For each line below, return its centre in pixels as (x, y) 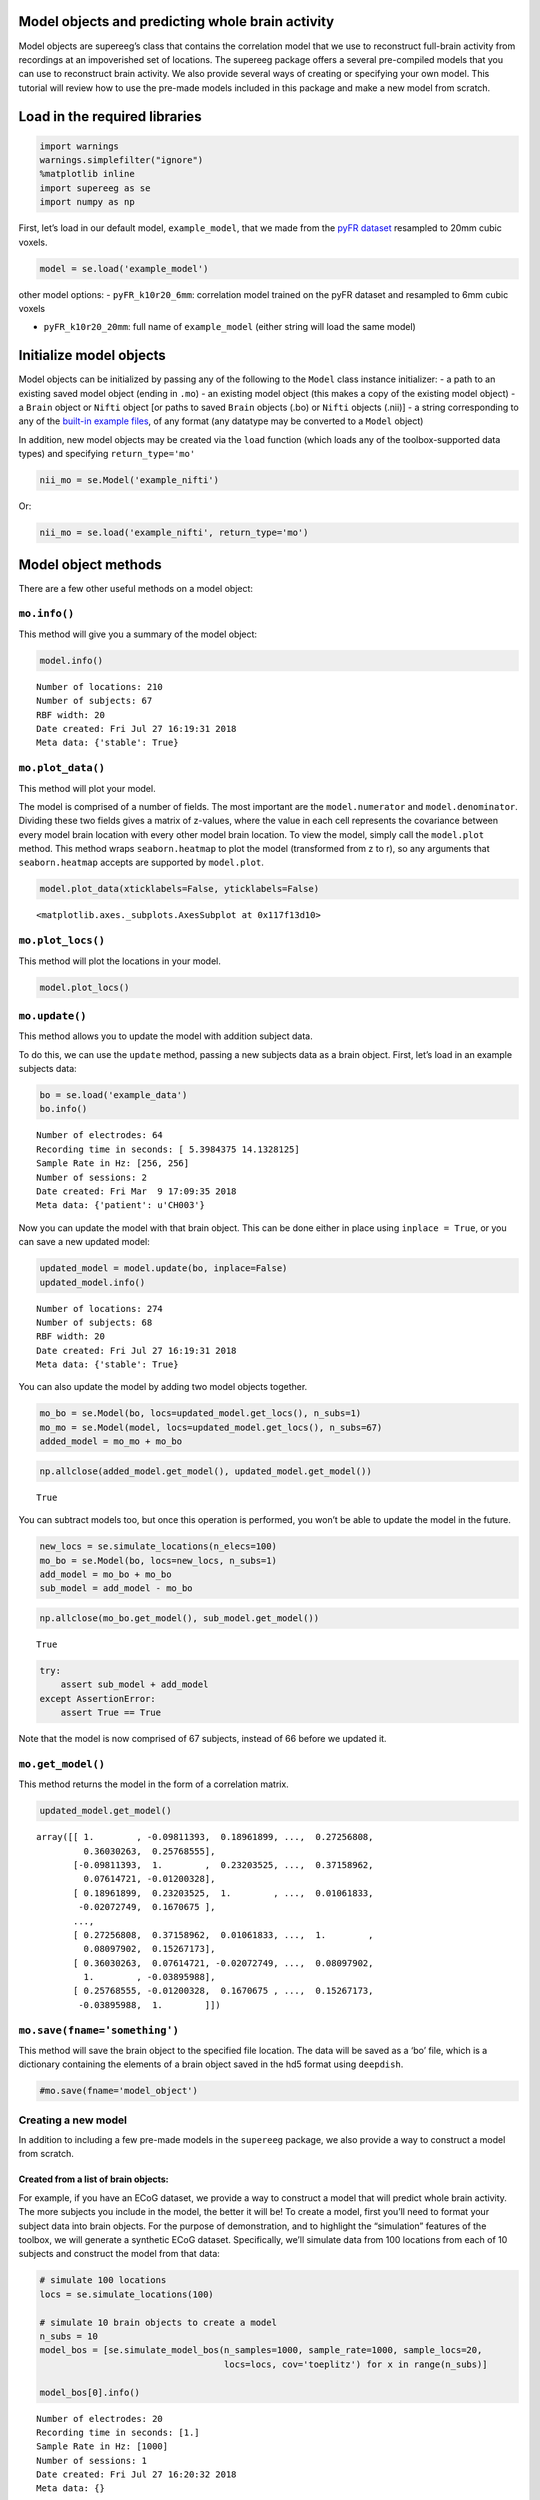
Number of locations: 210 (100, 686)
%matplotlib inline (87, 174)
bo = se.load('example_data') (113, 1095)
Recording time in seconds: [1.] (118, 2432)
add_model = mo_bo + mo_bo (105, 1574)
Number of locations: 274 (100, 1308)
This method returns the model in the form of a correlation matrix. (153, 1784)
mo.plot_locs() (61, 940)
